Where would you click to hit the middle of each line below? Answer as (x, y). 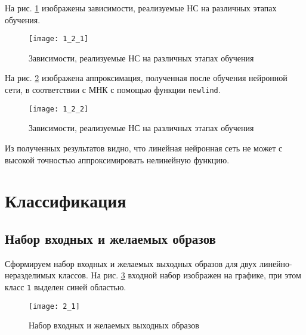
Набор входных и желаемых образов (110, 238)
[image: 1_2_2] (59, 109)
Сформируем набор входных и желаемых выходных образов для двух (131, 263)
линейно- (276, 263)
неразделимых (30, 275)
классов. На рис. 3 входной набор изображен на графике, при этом (180, 275)
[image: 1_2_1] (59, 39)
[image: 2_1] (54, 306)
